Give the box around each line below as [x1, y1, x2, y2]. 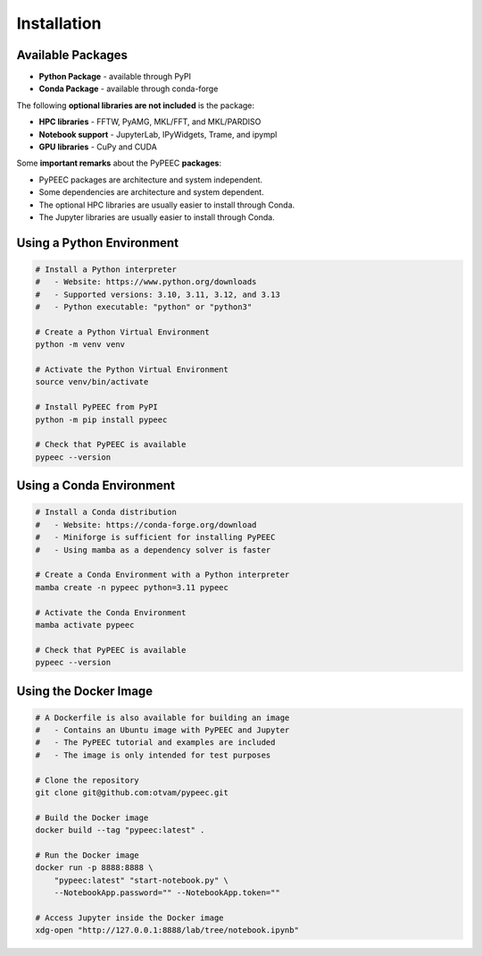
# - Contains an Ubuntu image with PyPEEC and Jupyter [35, 725, 290, 735]
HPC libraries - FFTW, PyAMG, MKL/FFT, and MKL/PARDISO [38, 116, 262, 127]
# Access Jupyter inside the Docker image [35, 912, 224, 923]
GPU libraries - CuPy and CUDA [38, 141, 158, 152]
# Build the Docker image [35, 812, 149, 823]
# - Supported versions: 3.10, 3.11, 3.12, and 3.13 [35, 289, 280, 300]
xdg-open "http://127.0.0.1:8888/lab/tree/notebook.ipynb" [35, 926, 299, 935]
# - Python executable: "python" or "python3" [35, 302, 253, 312]
